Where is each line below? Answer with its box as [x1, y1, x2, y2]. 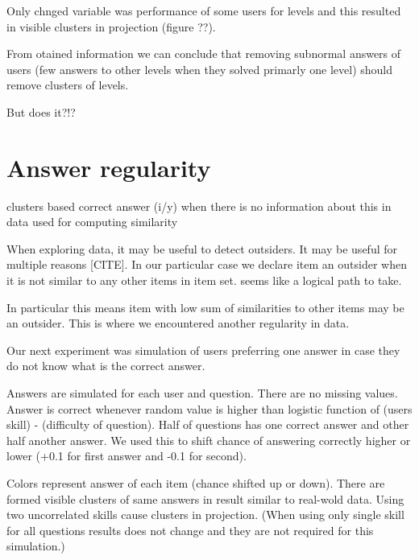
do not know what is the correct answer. [6, 357, 205, 374]
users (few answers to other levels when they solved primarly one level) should [6, 60, 393, 77]
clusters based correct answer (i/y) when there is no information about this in [6, 197, 392, 214]
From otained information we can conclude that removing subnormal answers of [6, 45, 401, 62]
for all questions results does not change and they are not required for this [6, 521, 374, 538]
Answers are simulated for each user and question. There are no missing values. [6, 385, 398, 401]
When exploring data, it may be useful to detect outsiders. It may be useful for [6, 240, 397, 257]
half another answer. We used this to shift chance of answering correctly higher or [6, 431, 411, 448]
